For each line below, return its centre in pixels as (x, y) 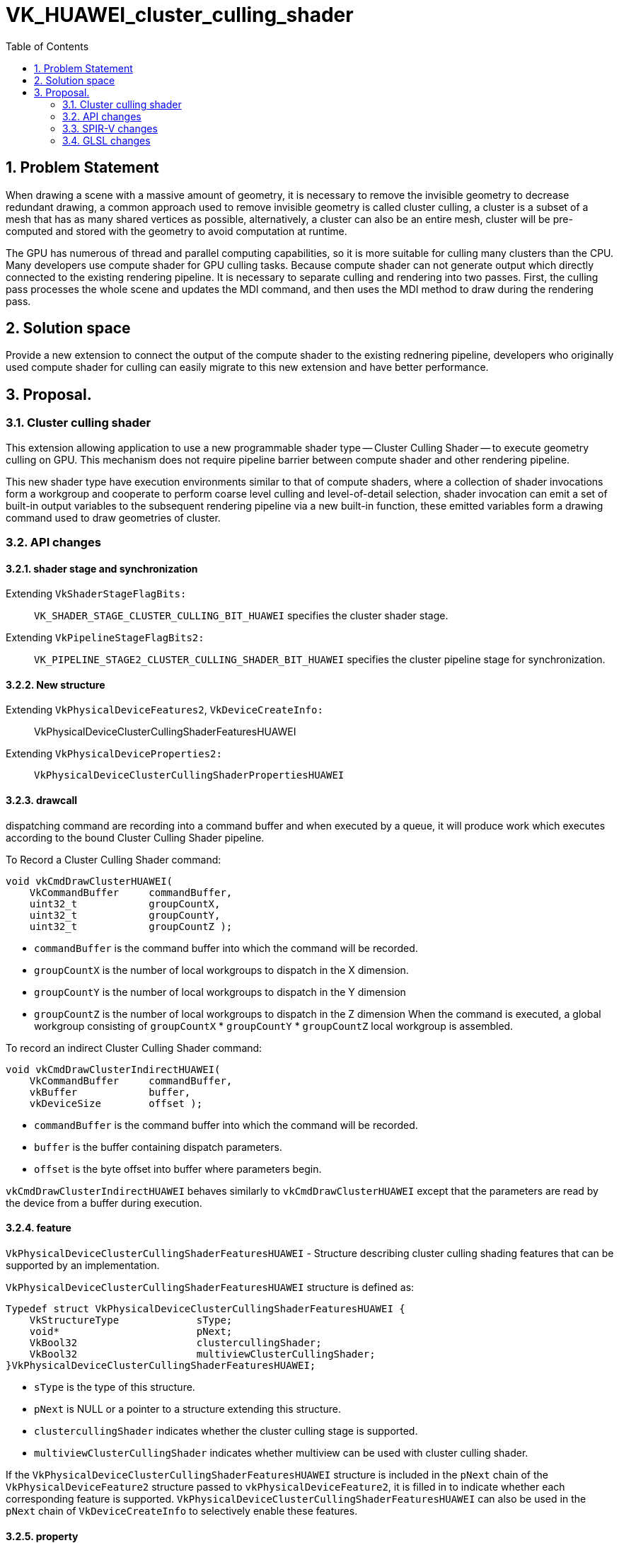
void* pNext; (131, 1331)
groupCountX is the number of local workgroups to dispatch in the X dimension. (221, 970)
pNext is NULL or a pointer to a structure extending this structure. (188, 1409)
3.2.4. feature (39, 1228)
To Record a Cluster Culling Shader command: (114, 859)
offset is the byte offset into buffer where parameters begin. (178, 1169)
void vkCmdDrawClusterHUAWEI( (89, 881)
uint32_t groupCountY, (125, 915)
